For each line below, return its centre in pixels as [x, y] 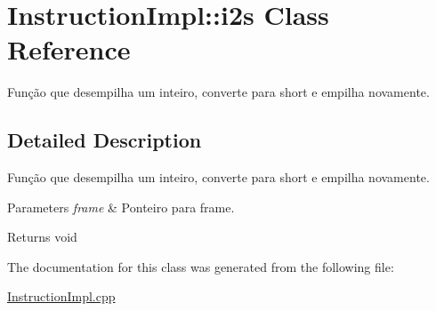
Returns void [42, 237]
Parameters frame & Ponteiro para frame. [121, 207]
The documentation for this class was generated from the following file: [201, 266]
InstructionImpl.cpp [61, 296]
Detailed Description [105, 140]
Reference [69, 49]
